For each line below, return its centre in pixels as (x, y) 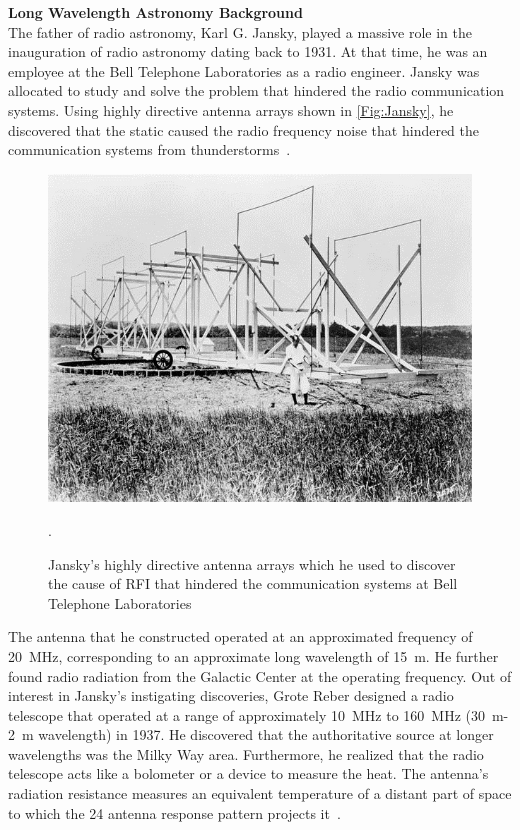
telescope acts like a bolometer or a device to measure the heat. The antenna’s (248, 773)
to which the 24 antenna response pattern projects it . (174, 812)
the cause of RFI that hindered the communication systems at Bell (253, 583)
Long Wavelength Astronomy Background (155, 12)
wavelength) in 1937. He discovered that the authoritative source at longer (266, 734)
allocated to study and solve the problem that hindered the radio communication (256, 90)
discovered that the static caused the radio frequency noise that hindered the (244, 129)
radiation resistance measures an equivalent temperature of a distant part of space (260, 793)
